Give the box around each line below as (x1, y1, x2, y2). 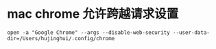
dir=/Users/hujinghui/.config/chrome (7, 35, 115, 42)
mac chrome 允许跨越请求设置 (7, 6, 179, 22)
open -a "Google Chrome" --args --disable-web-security (7, 29, 170, 36)
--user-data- (172, 29, 211, 36)
